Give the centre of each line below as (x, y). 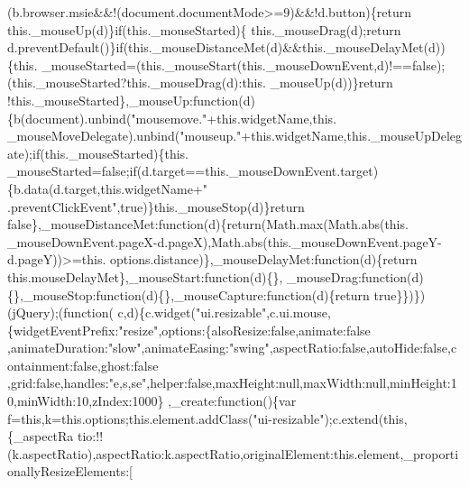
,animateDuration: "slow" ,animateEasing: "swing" (138, 348)
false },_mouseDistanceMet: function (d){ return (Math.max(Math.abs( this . (208, 224)
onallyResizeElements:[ (70, 471)
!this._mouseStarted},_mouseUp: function (123, 100)
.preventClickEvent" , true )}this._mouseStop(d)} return (156, 206)
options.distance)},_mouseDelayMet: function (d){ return (264, 259)
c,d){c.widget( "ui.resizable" (192, 312)
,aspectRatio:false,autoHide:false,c (363, 348)
